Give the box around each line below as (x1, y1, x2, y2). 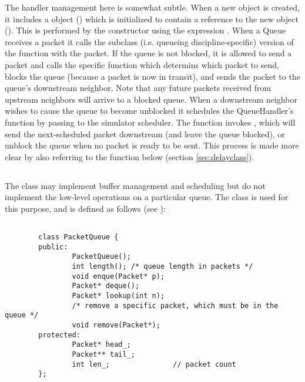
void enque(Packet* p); (72, 272, 165, 280)
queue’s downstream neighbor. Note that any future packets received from (5, 82, 272, 94)
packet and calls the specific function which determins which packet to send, (5, 58, 279, 70)
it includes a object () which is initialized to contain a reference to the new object (5, 12, 299, 25)
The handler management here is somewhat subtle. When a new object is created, (5, 1, 300, 13)
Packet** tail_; (72, 350, 135, 359)
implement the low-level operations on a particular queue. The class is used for (5, 191, 289, 203)
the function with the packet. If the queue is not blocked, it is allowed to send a (5, 47, 292, 59)
